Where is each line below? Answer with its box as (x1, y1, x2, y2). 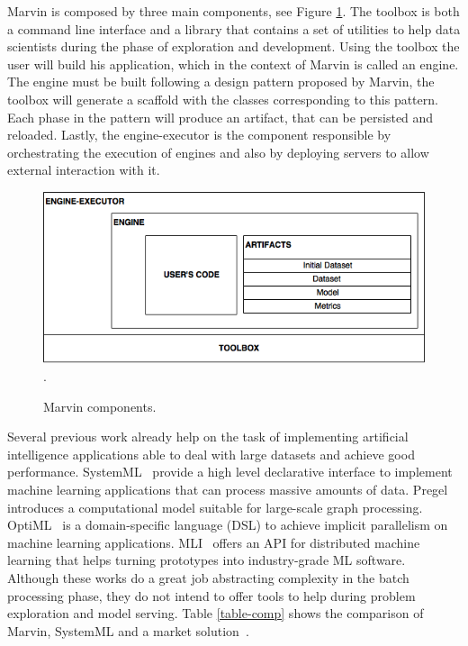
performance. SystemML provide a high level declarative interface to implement (7, 462, 453, 481)
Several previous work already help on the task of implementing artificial (7, 427, 409, 446)
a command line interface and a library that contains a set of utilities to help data (7, 19, 461, 38)
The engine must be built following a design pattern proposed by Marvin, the (7, 72, 435, 91)
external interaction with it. (7, 160, 160, 179)
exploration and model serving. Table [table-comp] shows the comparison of (7, 604, 424, 623)
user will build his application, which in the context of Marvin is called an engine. (7, 54, 459, 73)
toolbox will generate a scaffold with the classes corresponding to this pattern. (7, 89, 438, 108)
